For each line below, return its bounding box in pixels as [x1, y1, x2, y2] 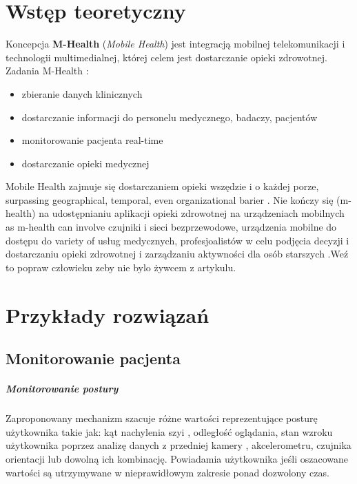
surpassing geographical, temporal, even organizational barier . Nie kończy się [6, 192, 334, 207]
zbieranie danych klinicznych [21, 86, 143, 101]
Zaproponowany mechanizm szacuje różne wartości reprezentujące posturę [6, 411, 318, 425]
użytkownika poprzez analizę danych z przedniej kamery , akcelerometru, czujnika [6, 438, 351, 452]
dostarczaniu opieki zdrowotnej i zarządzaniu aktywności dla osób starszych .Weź [6, 246, 349, 261]
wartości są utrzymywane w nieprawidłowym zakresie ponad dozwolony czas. [6, 465, 329, 479]
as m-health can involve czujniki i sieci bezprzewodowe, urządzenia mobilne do [6, 220, 337, 234]
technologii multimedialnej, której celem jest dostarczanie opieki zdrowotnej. [6, 50, 327, 64]
